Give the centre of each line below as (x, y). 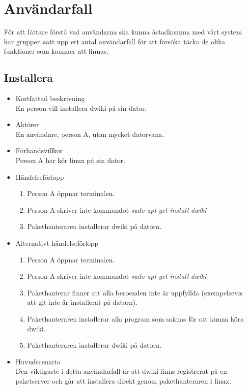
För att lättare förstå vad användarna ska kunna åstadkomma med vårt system (123, 32)
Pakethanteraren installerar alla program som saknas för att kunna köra (136, 319)
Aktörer (27, 124)
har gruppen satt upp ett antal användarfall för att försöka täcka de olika (115, 41)
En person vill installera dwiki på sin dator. (81, 108)
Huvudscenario (38, 361)
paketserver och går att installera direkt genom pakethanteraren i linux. (123, 380)
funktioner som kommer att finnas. (56, 51)
